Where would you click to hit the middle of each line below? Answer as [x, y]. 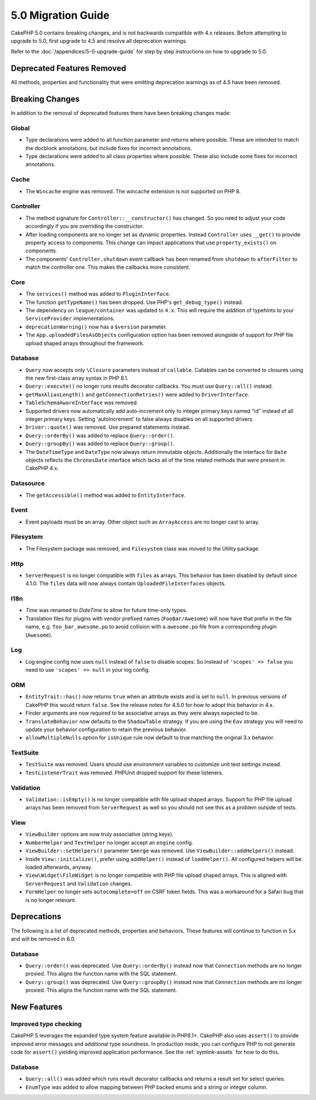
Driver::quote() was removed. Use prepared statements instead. [108, 427]
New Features [37, 1007]
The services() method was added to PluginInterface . [98, 294]
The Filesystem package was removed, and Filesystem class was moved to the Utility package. [143, 548]
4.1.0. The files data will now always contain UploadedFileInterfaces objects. [126, 583]
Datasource [28, 483]
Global [20, 128]
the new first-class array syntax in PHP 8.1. [77, 378]
